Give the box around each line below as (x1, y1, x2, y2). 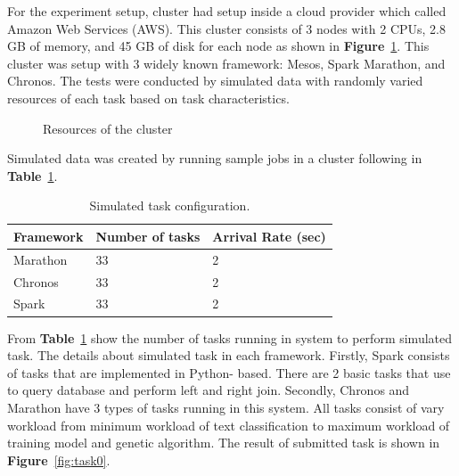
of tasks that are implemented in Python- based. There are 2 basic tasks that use (7, 363, 451, 382)
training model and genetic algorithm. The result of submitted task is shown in (7, 433, 440, 452)
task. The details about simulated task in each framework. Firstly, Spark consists (7, 346, 450, 365)
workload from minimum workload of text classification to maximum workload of (7, 415, 450, 434)
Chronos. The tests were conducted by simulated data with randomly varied (7, 71, 423, 90)
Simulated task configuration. (89, 196, 250, 215)
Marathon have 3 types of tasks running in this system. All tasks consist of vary (7, 398, 445, 416)
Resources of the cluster (43, 119, 173, 137)
